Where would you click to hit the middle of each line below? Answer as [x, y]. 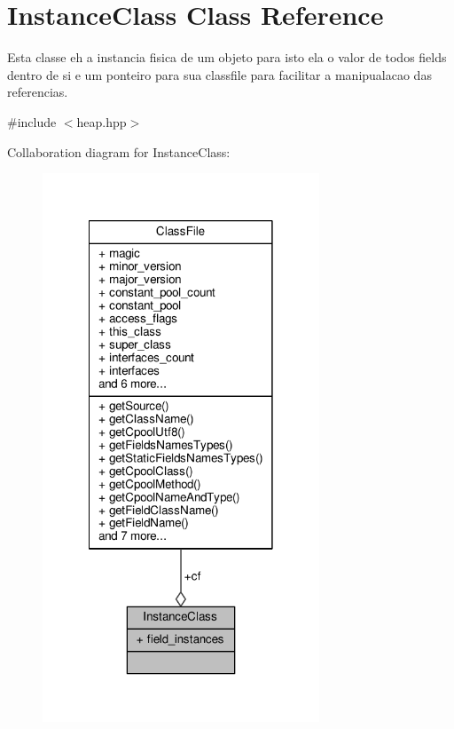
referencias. [38, 92]
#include [32, 121]
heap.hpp [102, 121]
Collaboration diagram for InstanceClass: [119, 151]
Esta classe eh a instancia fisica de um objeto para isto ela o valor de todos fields [227, 57]
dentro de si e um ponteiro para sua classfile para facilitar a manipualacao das [219, 74]
